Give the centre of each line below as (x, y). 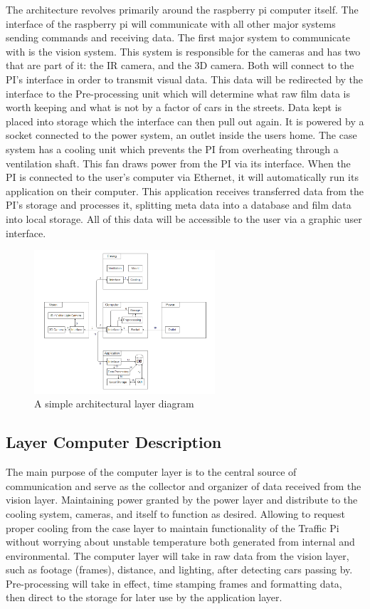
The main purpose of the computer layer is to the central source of (151, 472)
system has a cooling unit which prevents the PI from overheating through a (172, 149)
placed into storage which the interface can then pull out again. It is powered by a (185, 121)
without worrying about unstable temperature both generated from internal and (180, 542)
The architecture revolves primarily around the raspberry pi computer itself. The (182, 9)
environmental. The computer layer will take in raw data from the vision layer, (178, 555)
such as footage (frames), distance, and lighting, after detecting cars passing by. (179, 569)
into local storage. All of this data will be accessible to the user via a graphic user (184, 218)
